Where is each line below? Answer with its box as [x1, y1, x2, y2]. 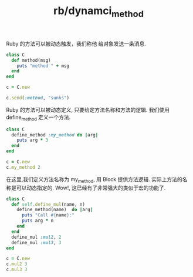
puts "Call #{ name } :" [21, 212, 75, 218]
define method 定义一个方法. [6, 114, 71, 122]
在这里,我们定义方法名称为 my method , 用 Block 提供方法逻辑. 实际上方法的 [6, 175, 183, 184]
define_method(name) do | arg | [16, 207, 93, 213]
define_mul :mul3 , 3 [11, 239, 62, 245]
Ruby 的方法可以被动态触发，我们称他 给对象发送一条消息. [6, 40, 147, 47]
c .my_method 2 [6, 164, 41, 170]
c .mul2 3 [6, 261, 28, 267]
